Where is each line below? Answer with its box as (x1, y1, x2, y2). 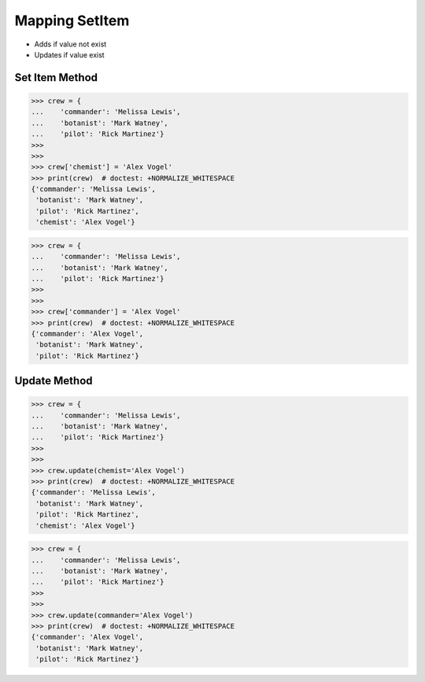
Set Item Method (14, 71, 98, 84)
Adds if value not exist (34, 39, 107, 49)
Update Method (14, 374, 94, 387)
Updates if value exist (34, 50, 105, 59)
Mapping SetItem (14, 12, 130, 29)
